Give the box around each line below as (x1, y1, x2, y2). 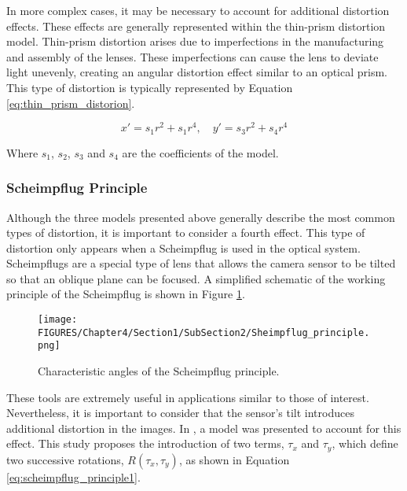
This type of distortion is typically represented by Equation (6, 79, 293, 95)
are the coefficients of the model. (122, 144, 279, 161)
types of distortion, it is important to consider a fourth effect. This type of (6, 224, 365, 241)
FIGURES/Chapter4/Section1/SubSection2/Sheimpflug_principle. (38, 327, 370, 338)
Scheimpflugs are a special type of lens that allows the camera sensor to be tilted (6, 255, 396, 271)
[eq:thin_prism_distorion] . (6, 94, 135, 111)
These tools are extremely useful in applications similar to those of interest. (6, 389, 369, 405)
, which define (332, 435, 398, 452)
